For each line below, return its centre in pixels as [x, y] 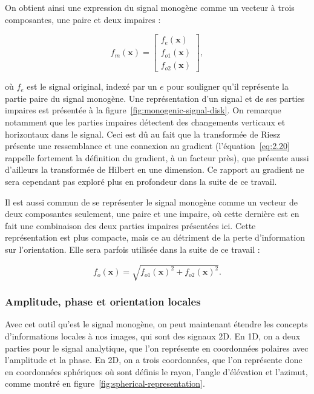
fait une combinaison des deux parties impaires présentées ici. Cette [130, 225]
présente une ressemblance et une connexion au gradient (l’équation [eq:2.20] [147, 146]
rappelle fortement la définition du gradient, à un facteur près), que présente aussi [157, 157]
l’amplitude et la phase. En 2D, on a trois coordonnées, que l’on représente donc [154, 360]
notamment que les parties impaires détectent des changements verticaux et [145, 122]
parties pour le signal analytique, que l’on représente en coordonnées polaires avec [157, 348]
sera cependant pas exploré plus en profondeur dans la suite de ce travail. [141, 182]
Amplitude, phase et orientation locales [103, 302]
